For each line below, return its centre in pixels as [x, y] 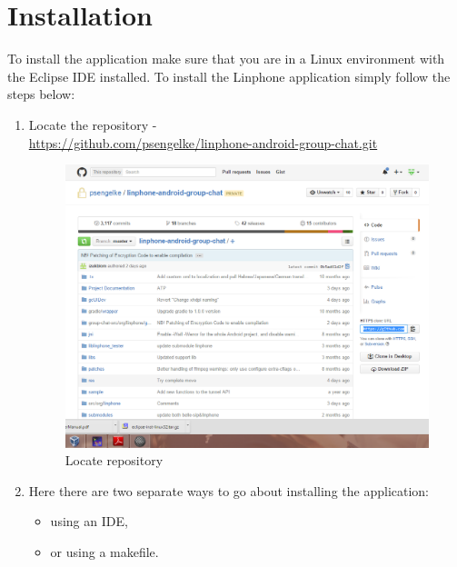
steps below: [41, 94]
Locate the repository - [93, 124]
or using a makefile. [104, 551]
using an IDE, [89, 521]
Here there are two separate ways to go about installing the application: [228, 490]
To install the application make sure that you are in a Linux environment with [226, 59]
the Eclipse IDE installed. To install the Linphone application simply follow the [229, 76]
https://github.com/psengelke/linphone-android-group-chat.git [203, 142]
